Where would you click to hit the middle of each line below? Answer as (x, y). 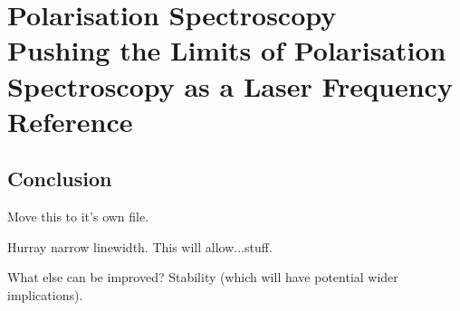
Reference (70, 121)
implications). (45, 294)
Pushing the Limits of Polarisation (227, 50)
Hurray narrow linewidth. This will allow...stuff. (140, 246)
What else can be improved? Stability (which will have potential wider (203, 277)
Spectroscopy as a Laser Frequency (230, 85)
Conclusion (60, 179)
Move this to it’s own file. (78, 217)
